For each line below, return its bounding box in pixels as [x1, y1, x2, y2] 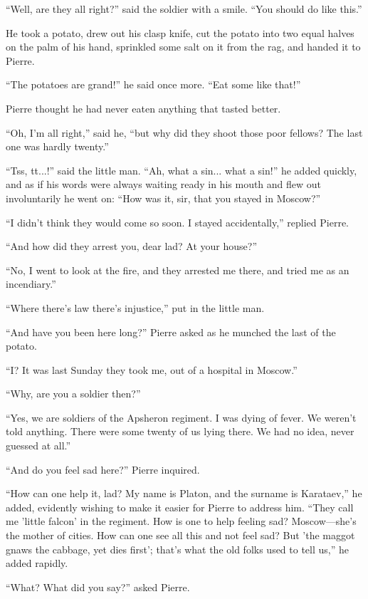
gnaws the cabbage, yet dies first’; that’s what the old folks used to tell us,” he [6, 541, 349, 556]
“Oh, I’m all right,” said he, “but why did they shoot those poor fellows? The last [6, 125, 363, 140]
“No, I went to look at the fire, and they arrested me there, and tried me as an [6, 262, 349, 277]
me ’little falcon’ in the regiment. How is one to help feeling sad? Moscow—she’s [6, 514, 357, 528]
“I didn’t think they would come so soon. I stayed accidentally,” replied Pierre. [6, 214, 349, 229]
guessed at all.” [6, 438, 71, 453]
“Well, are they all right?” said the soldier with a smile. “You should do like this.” [6, 1, 362, 16]
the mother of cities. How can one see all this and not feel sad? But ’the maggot [6, 528, 355, 543]
